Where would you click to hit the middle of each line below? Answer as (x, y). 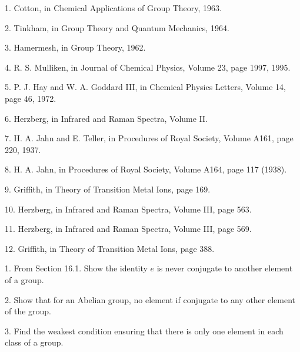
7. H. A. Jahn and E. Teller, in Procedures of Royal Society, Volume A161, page (149, 138)
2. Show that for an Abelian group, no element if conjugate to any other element (150, 299)
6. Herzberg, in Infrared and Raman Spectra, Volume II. (106, 118)
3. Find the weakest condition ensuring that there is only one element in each (144, 331)
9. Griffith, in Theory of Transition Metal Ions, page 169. (108, 189)
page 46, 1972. (31, 98)
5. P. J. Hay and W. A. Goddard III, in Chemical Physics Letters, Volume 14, (145, 87)
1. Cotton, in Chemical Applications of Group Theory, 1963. (113, 8)
